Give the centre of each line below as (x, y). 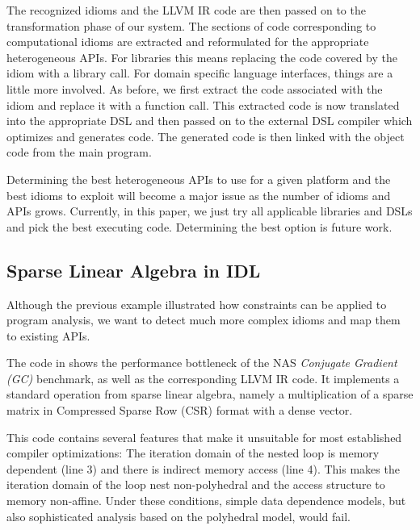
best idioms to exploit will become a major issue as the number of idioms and (199, 195)
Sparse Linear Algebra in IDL (134, 270)
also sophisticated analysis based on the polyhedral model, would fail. (178, 516)
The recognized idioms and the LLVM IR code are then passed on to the (186, 10)
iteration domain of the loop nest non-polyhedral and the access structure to (196, 484)
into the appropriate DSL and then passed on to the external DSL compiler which (210, 121)
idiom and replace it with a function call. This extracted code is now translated (203, 104)
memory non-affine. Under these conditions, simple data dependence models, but (206, 501)
